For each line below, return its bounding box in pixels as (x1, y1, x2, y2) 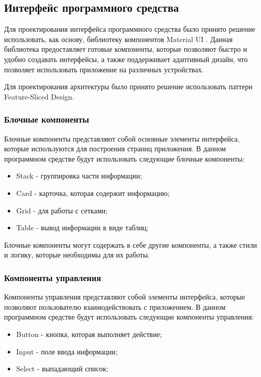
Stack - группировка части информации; (16, 170, 142, 181)
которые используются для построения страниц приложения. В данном (4, 143, 226, 154)
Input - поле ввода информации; (16, 346, 118, 356)
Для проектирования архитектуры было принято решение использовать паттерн (4, 81, 253, 92)
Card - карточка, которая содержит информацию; (16, 187, 170, 198)
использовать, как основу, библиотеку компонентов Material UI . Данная (4, 33, 233, 44)
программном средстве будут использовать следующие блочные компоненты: (4, 153, 245, 164)
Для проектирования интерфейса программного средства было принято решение (4, 24, 255, 34)
